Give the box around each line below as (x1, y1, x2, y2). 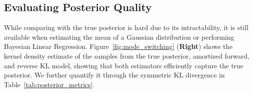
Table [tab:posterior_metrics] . (4, 79, 95, 89)
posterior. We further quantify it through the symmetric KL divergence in (4, 70, 225, 80)
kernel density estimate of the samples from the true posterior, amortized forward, (4, 50, 250, 61)
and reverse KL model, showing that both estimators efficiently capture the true (4, 60, 244, 70)
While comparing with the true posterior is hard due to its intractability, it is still (4, 22, 249, 32)
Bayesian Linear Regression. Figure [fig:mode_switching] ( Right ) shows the (4, 41, 233, 51)
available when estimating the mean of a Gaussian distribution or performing (4, 31, 234, 42)
